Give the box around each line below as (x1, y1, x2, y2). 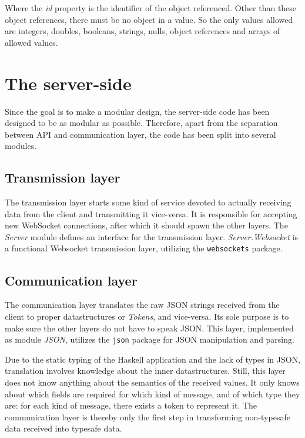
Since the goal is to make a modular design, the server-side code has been (5, 105, 270, 117)
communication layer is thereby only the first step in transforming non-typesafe (5, 410, 290, 423)
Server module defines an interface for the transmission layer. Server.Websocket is (5, 230, 299, 243)
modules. (5, 140, 37, 152)
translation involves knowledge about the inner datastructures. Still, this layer (5, 364, 286, 377)
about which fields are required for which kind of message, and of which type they (5, 387, 300, 400)
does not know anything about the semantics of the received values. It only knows (5, 376, 300, 388)
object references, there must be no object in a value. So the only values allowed (5, 13, 293, 25)
